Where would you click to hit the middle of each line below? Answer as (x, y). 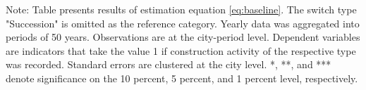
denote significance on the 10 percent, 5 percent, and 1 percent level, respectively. (182, 78)
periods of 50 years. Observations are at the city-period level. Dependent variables (183, 37)
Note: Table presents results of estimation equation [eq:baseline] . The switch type (181, 9)
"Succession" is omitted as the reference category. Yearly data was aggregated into (183, 23)
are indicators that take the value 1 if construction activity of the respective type (181, 50)
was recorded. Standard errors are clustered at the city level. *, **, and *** (169, 64)
